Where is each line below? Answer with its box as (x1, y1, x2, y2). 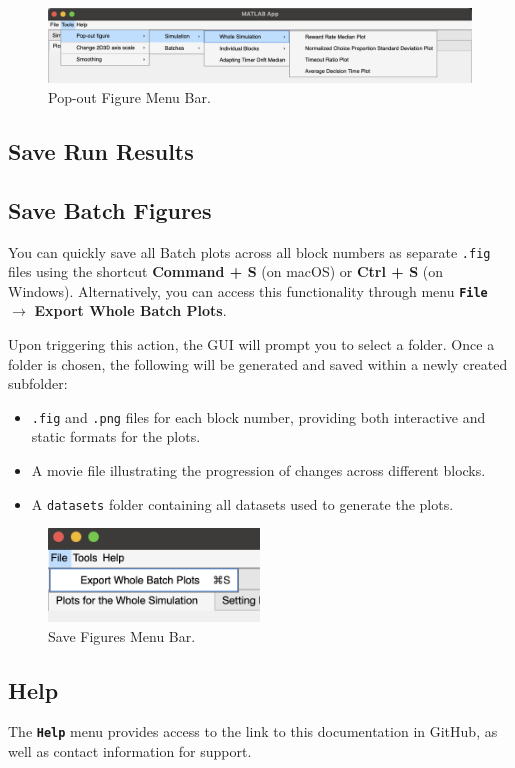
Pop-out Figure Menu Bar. (48, 86, 211, 107)
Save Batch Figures (8, 194, 212, 225)
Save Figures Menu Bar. (48, 625, 196, 646)
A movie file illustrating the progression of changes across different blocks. (31, 460, 486, 481)
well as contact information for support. (8, 741, 252, 762)
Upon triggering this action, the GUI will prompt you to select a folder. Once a (8, 334, 495, 355)
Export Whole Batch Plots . (34, 300, 227, 321)
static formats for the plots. (31, 426, 201, 447)
